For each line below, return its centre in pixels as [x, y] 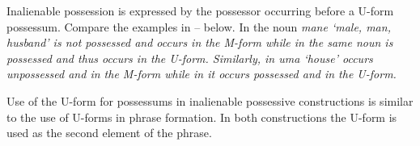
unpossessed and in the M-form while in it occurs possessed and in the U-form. [202, 74]
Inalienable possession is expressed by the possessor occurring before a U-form [200, 10]
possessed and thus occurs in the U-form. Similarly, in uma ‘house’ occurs [190, 58]
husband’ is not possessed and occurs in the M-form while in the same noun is [200, 42]
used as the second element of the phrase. [109, 133]
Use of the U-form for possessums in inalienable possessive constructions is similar [210, 100]
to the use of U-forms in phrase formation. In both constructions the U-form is [202, 117]
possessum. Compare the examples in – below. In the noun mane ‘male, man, [199, 26]
